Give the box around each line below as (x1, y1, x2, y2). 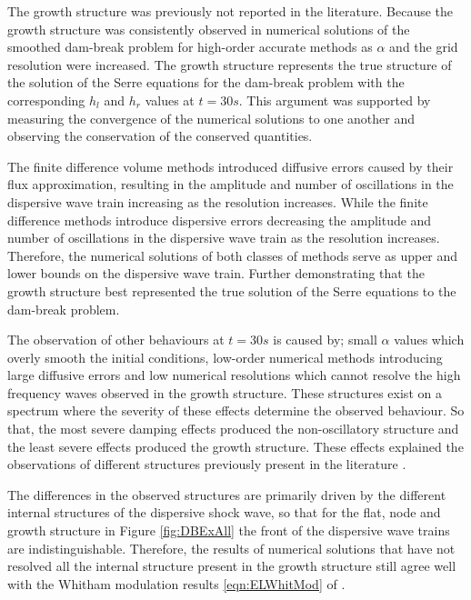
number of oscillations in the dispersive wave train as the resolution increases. (7, 228, 440, 247)
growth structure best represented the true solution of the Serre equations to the (7, 281, 456, 300)
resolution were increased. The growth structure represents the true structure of (7, 55, 452, 74)
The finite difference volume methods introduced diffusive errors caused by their (7, 156, 454, 175)
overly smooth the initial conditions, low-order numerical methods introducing (7, 347, 443, 366)
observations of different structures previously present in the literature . (7, 455, 406, 474)
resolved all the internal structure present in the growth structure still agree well (7, 556, 456, 575)
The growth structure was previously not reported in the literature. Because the (7, 2, 454, 20)
